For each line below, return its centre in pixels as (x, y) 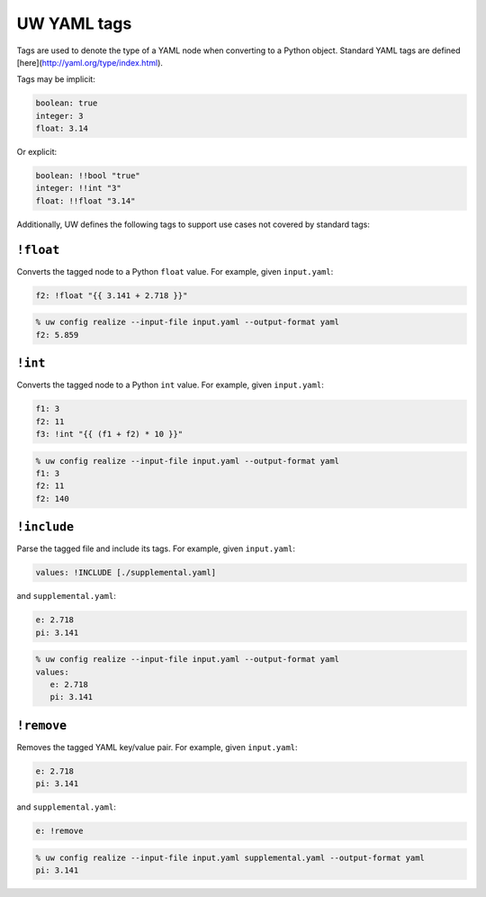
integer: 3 (59, 116)
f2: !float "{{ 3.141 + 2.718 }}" (112, 295)
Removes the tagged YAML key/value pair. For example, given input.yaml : (157, 747)
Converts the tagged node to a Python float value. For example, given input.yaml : (175, 271)
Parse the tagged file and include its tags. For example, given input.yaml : (156, 548)
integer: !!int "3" (78, 188)
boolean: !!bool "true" (88, 176)
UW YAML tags (74, 23)
